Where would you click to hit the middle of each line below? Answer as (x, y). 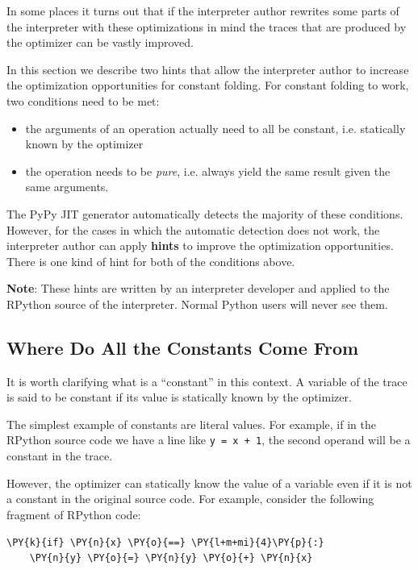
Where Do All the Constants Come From (183, 347)
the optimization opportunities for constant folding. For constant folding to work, (208, 85)
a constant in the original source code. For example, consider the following (190, 499)
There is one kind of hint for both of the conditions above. (151, 261)
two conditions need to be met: (83, 100)
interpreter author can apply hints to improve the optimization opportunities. (200, 245)
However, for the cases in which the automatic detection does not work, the (193, 229)
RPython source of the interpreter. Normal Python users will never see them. (197, 304)
